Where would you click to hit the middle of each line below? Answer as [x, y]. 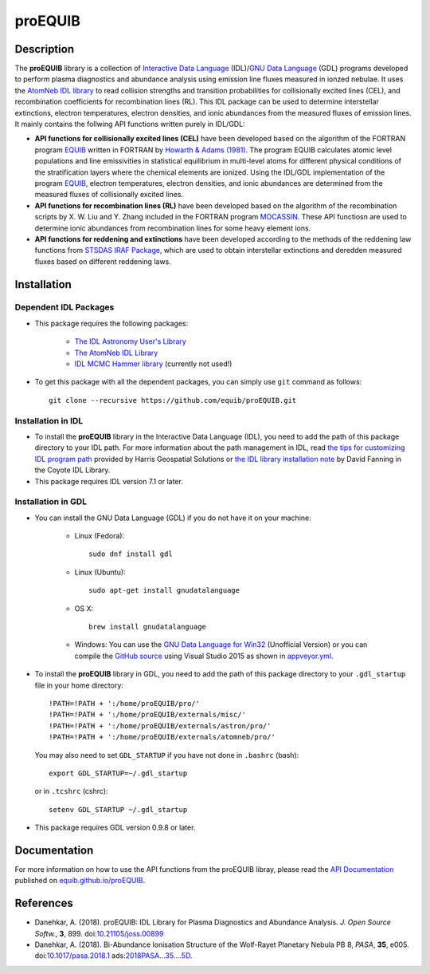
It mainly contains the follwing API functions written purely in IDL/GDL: [130, 124]
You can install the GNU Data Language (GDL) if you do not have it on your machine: [173, 518]
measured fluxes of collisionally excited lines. [109, 195]
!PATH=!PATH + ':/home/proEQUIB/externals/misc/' [148, 715]
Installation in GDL [51, 502]
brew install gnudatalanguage [148, 627]
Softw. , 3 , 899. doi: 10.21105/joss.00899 [99, 933]
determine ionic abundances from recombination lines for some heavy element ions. [173, 228]
